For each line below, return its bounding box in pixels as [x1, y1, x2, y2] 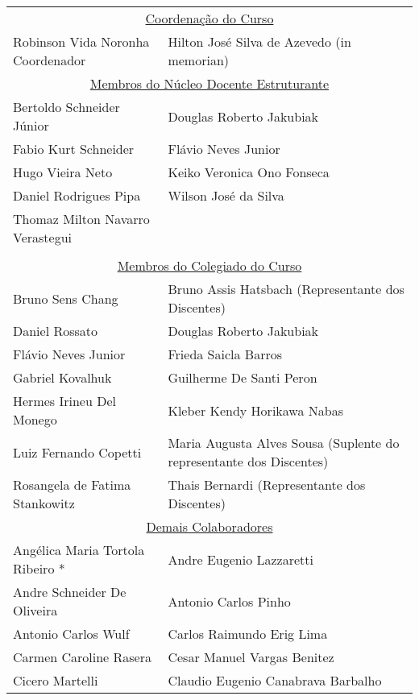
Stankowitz [13, 494, 75, 512]
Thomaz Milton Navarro [13, 209, 150, 228]
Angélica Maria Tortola [13, 541, 145, 559]
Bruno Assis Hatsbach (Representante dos [168, 280, 404, 298]
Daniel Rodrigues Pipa [13, 186, 141, 205]
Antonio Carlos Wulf [13, 624, 130, 643]
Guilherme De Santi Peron [168, 368, 317, 387]
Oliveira [13, 601, 58, 619]
